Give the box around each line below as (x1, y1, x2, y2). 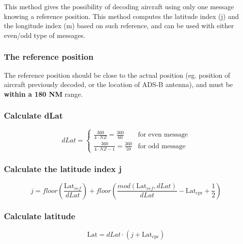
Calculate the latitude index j (4, 163, 122, 175)
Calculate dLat (4, 109, 63, 122)
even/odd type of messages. (4, 30, 85, 40)
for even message (138, 131, 188, 139)
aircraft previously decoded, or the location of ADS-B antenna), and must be (4, 79, 233, 89)
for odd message (138, 142, 186, 150)
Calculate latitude (4, 210, 76, 222)
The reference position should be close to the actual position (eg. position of (4, 70, 230, 80)
